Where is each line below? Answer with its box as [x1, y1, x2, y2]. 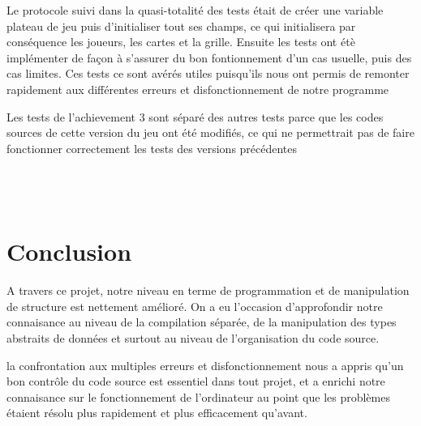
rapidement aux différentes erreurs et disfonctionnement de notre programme [6, 80, 389, 97]
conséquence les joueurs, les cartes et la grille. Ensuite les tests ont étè [6, 33, 355, 50]
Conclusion [6, 235, 132, 268]
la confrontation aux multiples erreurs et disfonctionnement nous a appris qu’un [6, 356, 404, 373]
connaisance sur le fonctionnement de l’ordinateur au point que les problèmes [6, 388, 390, 405]
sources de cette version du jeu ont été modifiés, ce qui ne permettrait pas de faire [6, 124, 415, 141]
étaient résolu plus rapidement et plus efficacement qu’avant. [6, 404, 307, 421]
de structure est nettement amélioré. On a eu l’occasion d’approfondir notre [6, 297, 383, 314]
